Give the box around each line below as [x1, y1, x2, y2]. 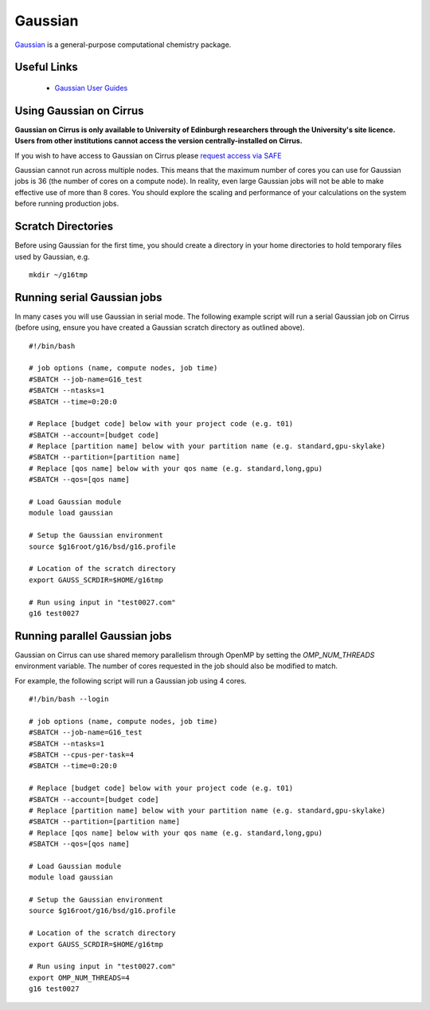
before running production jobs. [14, 199, 119, 209]
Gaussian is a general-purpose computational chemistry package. [14, 40, 232, 49]
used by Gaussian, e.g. [14, 252, 91, 261]
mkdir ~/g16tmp [29, 270, 88, 279]
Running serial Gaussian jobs [14, 291, 162, 304]
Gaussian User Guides [54, 83, 128, 92]
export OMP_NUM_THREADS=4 [29, 973, 131, 982]
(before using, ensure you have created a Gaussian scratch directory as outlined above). [14, 323, 305, 332]
